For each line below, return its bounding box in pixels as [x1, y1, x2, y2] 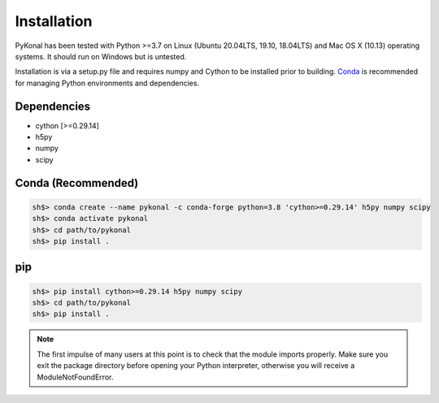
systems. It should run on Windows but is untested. [15, 51, 187, 61]
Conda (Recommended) [15, 175, 139, 190]
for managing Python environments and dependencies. [15, 78, 199, 88]
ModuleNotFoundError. [37, 372, 114, 382]
